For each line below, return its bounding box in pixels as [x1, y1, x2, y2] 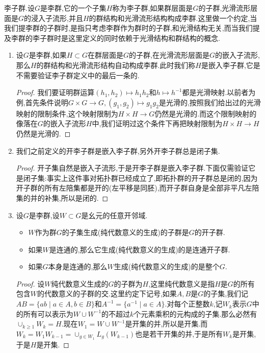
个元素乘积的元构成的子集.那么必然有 [134, 308, 257, 319]
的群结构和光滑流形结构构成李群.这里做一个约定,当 [89, 12, 257, 23]
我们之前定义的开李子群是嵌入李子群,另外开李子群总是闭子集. [16, 145, 220, 156]
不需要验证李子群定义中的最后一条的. [16, 69, 140, 80]
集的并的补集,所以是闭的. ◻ [16, 192, 109, 203]
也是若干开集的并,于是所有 [135, 328, 223, 339]
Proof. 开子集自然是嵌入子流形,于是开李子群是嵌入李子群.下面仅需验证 [16, 162, 249, 173]
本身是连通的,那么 [48, 261, 108, 272]
